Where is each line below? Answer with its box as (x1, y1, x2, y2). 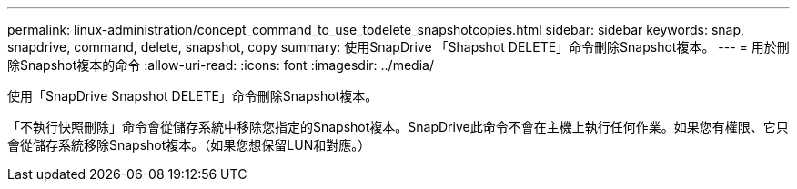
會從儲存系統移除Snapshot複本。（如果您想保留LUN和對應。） (7, 137, 371, 153)
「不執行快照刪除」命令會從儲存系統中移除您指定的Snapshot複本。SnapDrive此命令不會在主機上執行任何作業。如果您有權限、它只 (7, 119, 789, 134)
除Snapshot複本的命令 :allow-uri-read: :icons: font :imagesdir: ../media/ (7, 57, 434, 73)
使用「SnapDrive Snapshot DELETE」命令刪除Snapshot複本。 (7, 88, 378, 104)
